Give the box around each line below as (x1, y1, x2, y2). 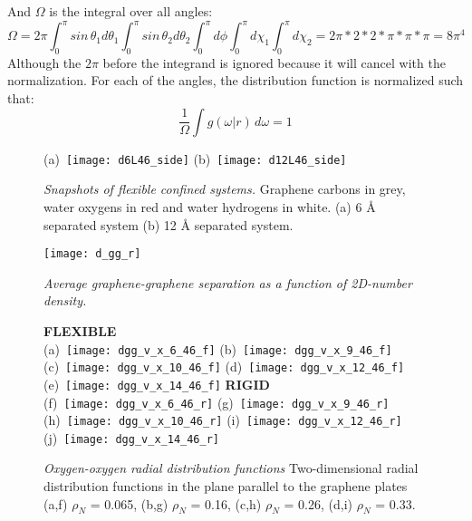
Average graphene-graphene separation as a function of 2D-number (43, 273, 412, 292)
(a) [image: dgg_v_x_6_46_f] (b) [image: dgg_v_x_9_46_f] (43, 339, 392, 358)
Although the (7, 53, 82, 72)
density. (43, 291, 87, 310)
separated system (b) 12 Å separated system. (43, 215, 294, 234)
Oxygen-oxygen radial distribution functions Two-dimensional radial (43, 458, 419, 478)
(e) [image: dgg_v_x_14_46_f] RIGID (43, 374, 270, 393)
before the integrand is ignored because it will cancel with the (102, 53, 446, 72)
